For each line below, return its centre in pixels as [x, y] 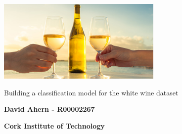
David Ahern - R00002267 [49, 109]
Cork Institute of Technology [54, 125]
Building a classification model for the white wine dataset [91, 92]
